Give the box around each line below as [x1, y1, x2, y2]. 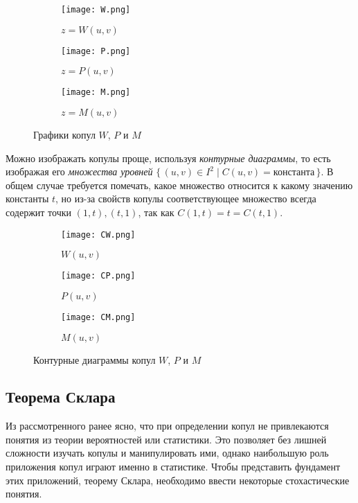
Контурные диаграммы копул [33, 352, 156, 367]
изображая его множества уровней [6, 164, 153, 179]
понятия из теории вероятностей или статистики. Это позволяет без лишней [6, 432, 327, 446]
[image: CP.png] [61, 271, 136, 281]
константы [6, 191, 49, 206]
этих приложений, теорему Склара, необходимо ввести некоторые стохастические [6, 473, 350, 487]
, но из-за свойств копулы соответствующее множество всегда [55, 191, 316, 206]
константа [273, 168, 315, 178]
